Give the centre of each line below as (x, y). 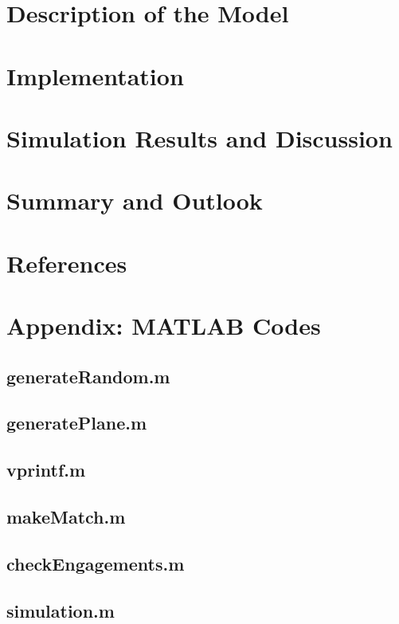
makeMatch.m (66, 516)
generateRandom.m (88, 376)
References (67, 263)
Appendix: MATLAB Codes (164, 326)
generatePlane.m (77, 423)
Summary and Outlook (135, 200)
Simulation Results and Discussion (199, 137)
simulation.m (61, 610)
